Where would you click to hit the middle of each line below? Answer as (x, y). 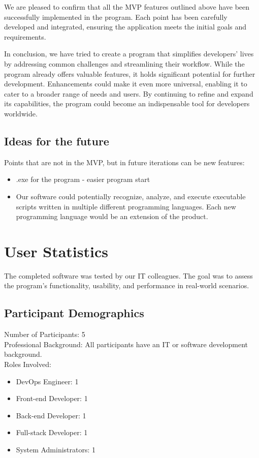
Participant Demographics (74, 313)
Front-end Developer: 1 (52, 398)
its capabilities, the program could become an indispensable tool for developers (127, 103)
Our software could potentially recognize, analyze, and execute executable (131, 196)
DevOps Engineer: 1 (47, 381)
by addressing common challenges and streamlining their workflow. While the (124, 63)
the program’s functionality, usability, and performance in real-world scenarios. (127, 285)
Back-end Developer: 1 (51, 415)
